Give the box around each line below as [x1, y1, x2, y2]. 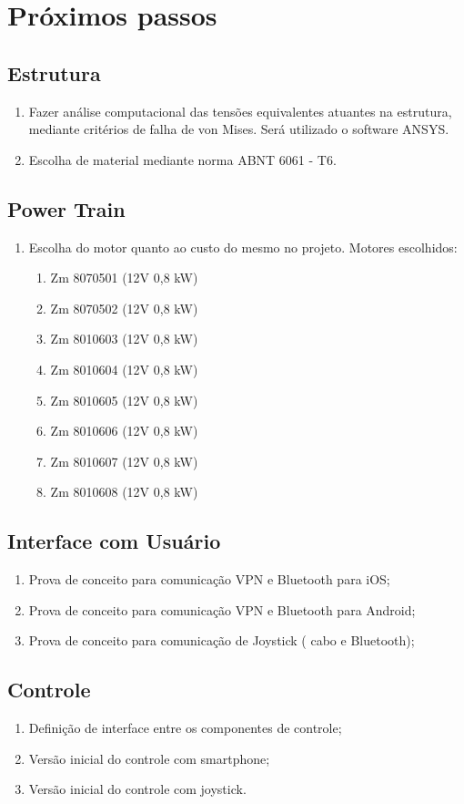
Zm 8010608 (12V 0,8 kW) [50, 482, 198, 501]
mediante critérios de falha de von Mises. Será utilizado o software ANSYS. [28, 119, 449, 139]
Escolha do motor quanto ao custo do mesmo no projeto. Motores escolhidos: [28, 237, 458, 256]
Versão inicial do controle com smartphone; [28, 748, 270, 768]
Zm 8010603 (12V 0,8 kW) [50, 329, 198, 348]
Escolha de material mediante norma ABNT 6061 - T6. [28, 149, 337, 169]
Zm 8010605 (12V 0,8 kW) [50, 390, 198, 409]
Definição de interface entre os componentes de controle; [28, 718, 342, 737]
